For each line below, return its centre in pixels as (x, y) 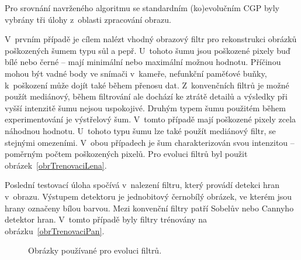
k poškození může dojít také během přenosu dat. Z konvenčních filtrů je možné (147, 85)
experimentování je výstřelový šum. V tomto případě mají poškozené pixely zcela (150, 119)
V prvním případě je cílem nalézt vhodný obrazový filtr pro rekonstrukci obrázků (151, 39)
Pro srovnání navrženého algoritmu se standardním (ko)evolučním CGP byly (142, 8)
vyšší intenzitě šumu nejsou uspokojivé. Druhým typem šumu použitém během (145, 107)
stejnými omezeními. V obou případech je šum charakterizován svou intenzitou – (150, 142)
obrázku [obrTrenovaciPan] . (55, 230)
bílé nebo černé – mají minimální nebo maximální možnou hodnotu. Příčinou (143, 62)
